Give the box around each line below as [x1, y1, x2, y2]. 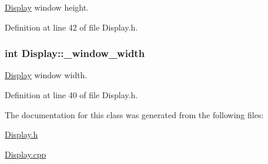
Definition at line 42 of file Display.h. [5, 21, 138, 33]
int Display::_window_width [5, 46, 145, 61]
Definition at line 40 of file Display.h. [5, 89, 138, 101]
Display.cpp [5, 148, 46, 160]
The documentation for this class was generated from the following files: [5, 108, 264, 121]
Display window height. [5, 1, 89, 13]
